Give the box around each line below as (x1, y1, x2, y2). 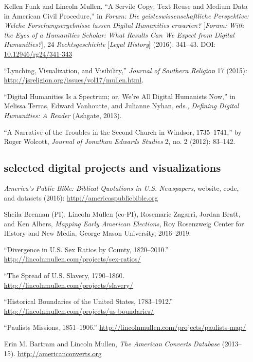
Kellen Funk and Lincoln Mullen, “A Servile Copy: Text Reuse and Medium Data (4, 1, 248, 11)
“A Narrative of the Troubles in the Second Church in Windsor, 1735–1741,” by (4, 126, 242, 137)
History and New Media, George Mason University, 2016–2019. (4, 228, 191, 238)
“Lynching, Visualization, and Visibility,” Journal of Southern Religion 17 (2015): (4, 65, 247, 75)
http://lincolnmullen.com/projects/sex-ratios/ (4, 254, 141, 264)
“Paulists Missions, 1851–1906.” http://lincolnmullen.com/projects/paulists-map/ (4, 322, 246, 332)
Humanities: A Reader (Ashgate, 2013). (4, 110, 122, 120)
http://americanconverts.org (18, 348, 102, 358)
